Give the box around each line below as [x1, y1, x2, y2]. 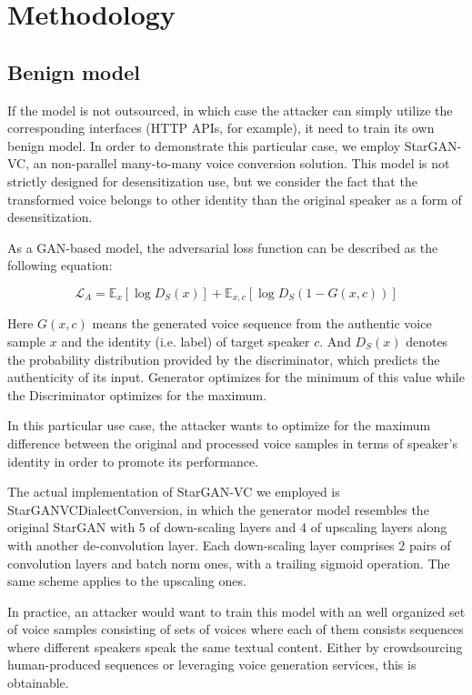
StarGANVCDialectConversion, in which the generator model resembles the [7, 499, 429, 519]
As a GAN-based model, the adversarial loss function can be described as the [7, 237, 438, 257]
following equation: [7, 256, 113, 275]
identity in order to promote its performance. [7, 451, 259, 470]
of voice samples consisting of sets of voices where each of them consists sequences [7, 619, 464, 639]
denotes [406, 331, 448, 350]
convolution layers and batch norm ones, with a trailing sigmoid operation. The [7, 553, 450, 572]
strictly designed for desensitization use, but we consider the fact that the [7, 171, 417, 190]
